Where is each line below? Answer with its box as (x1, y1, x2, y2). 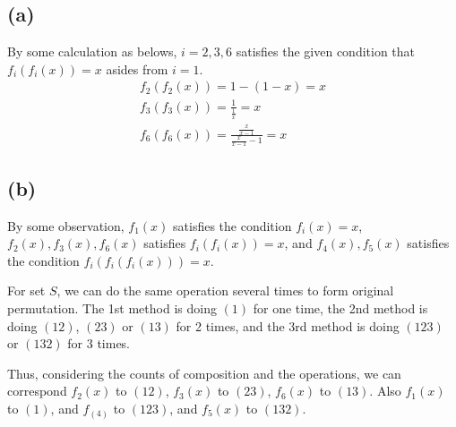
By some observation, (7, 216, 125, 235)
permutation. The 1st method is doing (7, 299, 217, 318)
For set (7, 281, 46, 300)
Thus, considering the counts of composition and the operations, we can (7, 363, 401, 382)
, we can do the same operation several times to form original (56, 281, 394, 300)
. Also (369, 381, 401, 400)
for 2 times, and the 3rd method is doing (176, 316, 400, 335)
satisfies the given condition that (236, 42, 416, 60)
